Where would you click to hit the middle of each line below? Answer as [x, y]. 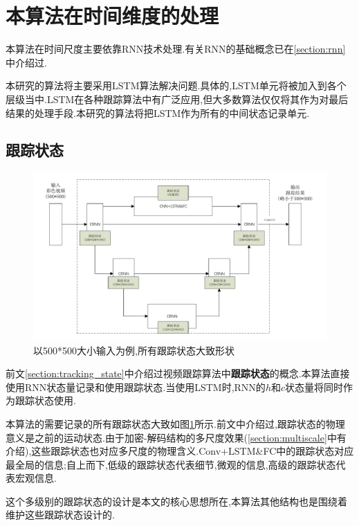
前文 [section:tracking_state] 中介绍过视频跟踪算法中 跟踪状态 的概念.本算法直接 [178, 373]
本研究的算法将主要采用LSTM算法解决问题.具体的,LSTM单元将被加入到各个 [176, 85]
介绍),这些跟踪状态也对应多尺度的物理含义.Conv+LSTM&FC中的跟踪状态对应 [180, 451]
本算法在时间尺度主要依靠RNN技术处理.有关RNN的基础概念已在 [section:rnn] [176, 49]
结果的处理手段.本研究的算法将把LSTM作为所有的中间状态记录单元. [158, 112]
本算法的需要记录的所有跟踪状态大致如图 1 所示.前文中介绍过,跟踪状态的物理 [175, 423]
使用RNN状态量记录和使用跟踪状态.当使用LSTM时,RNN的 [136, 387]
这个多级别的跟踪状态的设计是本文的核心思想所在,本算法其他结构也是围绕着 [176, 501]
